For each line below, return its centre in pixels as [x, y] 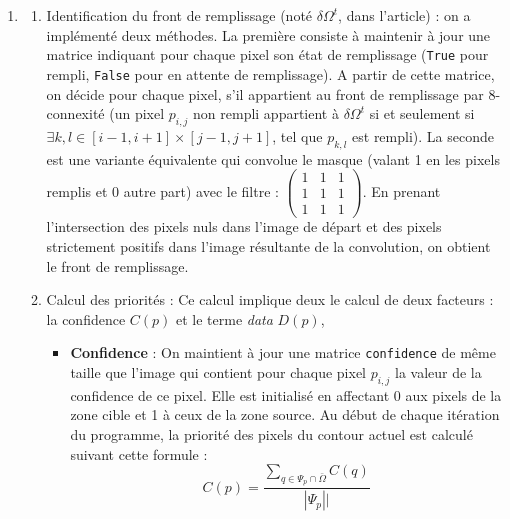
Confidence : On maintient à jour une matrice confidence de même [283, 352]
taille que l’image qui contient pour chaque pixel [218, 372]
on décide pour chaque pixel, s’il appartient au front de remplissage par [265, 93]
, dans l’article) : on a [404, 15]
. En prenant [401, 190]
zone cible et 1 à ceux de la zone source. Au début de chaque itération [285, 414]
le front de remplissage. [117, 265]
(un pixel [137, 113]
